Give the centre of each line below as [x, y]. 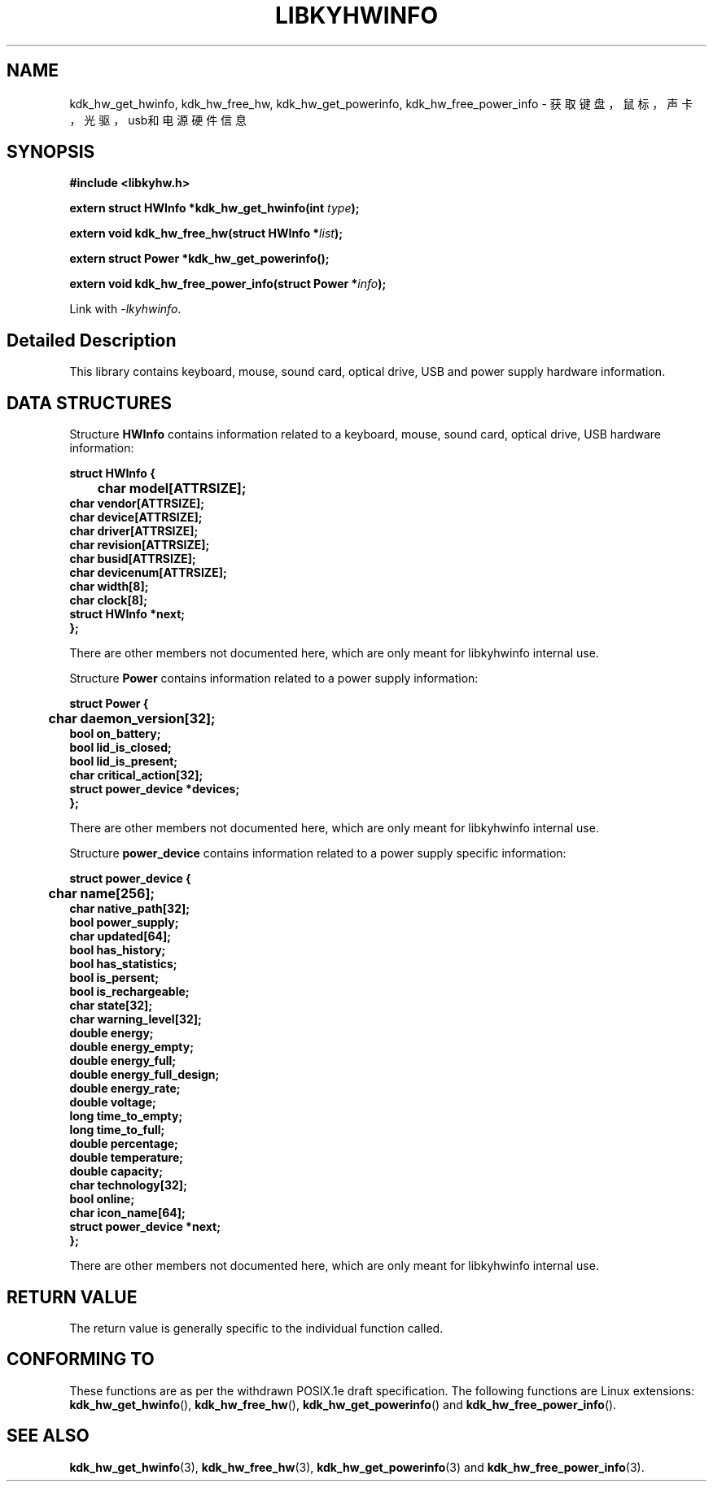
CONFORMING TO [81, 1359]
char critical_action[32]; [136, 775]
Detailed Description [92, 340]
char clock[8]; [108, 600]
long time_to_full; [117, 1130]
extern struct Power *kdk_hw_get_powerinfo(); [199, 259]
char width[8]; [109, 587]
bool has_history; [118, 950]
